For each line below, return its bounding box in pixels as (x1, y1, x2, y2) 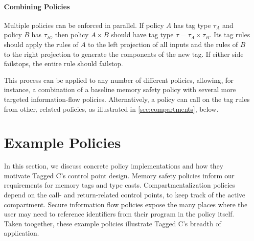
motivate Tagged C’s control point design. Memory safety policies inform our (4, 170, 235, 180)
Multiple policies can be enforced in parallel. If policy (4, 20, 164, 30)
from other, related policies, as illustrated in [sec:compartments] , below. (4, 103, 219, 114)
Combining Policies (4, 1, 70, 11)
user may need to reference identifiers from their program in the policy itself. (4, 209, 234, 219)
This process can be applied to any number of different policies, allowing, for (4, 74, 234, 85)
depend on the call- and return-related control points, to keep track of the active (4, 190, 245, 200)
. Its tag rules (209, 29, 250, 40)
